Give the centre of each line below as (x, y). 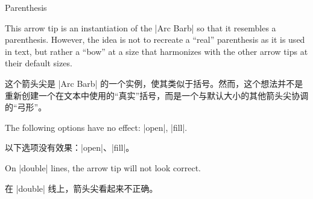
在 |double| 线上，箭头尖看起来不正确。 (81, 188)
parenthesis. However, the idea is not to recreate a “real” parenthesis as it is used (155, 39)
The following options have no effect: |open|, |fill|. (96, 127)
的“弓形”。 (26, 107)
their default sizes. (39, 63)
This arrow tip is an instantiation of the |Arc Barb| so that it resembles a (141, 27)
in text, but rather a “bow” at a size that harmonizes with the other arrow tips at (156, 51)
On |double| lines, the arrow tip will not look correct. (103, 167)
